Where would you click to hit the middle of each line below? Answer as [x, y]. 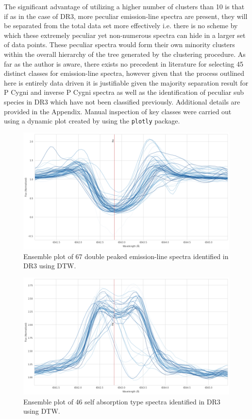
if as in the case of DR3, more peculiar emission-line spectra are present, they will [126, 16]
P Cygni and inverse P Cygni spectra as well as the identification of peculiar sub [124, 92]
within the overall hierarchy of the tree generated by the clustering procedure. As [125, 54]
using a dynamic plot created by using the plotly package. [92, 121]
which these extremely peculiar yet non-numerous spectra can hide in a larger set [125, 35]
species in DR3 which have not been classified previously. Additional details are [122, 101]
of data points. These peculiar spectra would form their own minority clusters [119, 44]
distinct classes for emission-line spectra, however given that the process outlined [124, 73]
